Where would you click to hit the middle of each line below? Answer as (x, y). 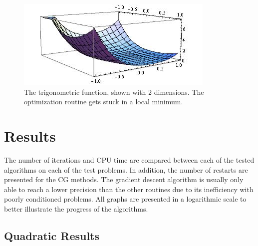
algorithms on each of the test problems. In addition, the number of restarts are (126, 169)
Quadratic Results (52, 235)
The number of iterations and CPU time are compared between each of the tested (129, 159)
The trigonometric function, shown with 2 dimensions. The (114, 92)
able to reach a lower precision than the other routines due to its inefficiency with (129, 189)
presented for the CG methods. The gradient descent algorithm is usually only (124, 179)
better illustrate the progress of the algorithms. (76, 208)
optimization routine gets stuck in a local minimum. (104, 102)
